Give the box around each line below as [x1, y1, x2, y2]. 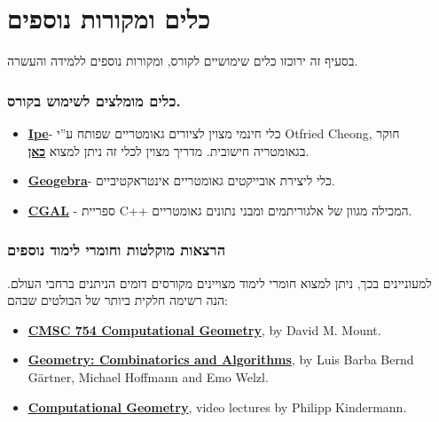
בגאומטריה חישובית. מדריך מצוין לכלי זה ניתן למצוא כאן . [27, 141, 310, 160]
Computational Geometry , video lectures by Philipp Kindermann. [27, 397, 407, 416]
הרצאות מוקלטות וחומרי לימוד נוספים [7, 238, 226, 261]
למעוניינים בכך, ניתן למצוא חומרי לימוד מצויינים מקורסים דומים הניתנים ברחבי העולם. [7, 273, 432, 292]
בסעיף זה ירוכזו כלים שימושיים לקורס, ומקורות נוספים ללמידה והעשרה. [7, 51, 358, 70]
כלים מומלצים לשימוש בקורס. [7, 89, 181, 111]
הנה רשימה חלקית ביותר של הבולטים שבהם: [7, 291, 229, 309]
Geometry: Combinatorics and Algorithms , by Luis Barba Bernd [27, 350, 414, 369]
